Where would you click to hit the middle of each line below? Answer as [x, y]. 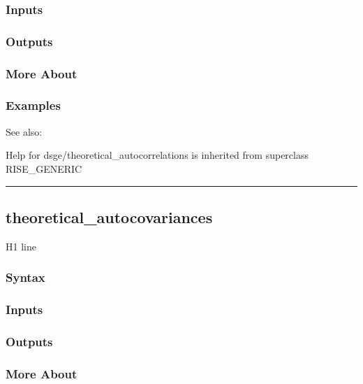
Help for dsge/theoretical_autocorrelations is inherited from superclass [157, 155]
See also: [24, 131]
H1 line [21, 246]
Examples [33, 105]
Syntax [25, 277]
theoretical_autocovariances [109, 216]
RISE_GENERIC [44, 168]
